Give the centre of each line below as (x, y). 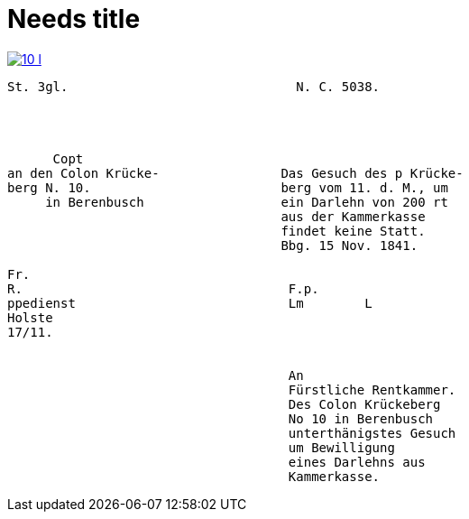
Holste (30, 317)
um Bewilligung (341, 447)
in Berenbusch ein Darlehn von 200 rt (247, 202)
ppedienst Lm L (190, 303)
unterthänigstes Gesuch (372, 433)
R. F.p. (163, 288)
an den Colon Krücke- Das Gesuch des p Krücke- (235, 173)
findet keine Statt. (353, 231)
